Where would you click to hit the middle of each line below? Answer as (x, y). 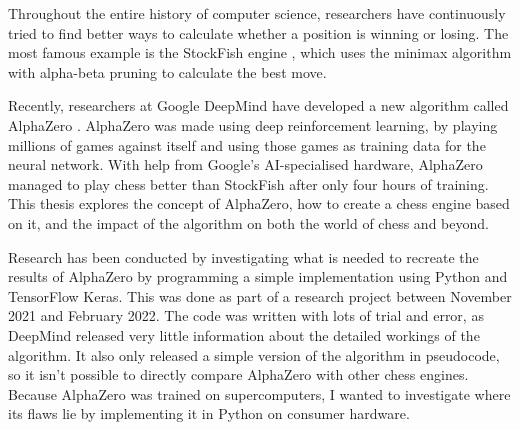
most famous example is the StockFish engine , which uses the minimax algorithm (260, 52)
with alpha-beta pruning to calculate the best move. (167, 71)
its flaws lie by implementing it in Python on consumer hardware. (209, 413)
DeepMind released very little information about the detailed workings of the (244, 334)
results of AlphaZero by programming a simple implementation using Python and (258, 276)
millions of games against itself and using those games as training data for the (247, 144)
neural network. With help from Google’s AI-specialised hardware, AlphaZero (245, 164)
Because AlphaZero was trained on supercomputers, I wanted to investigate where (259, 393)
